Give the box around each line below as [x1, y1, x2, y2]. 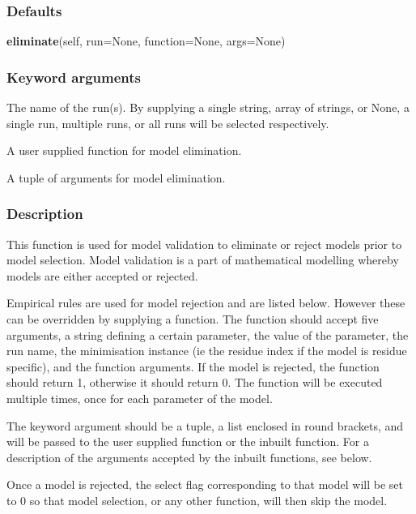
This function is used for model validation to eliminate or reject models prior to [6, 235, 402, 252]
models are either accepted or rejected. [6, 267, 198, 284]
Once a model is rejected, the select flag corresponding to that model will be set [6, 476, 403, 493]
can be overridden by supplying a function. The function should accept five [6, 311, 379, 327]
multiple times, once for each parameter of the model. [6, 389, 273, 406]
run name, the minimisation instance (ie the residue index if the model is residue [6, 342, 407, 359]
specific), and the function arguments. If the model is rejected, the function [6, 358, 380, 375]
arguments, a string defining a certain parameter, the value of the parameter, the [6, 326, 409, 343]
